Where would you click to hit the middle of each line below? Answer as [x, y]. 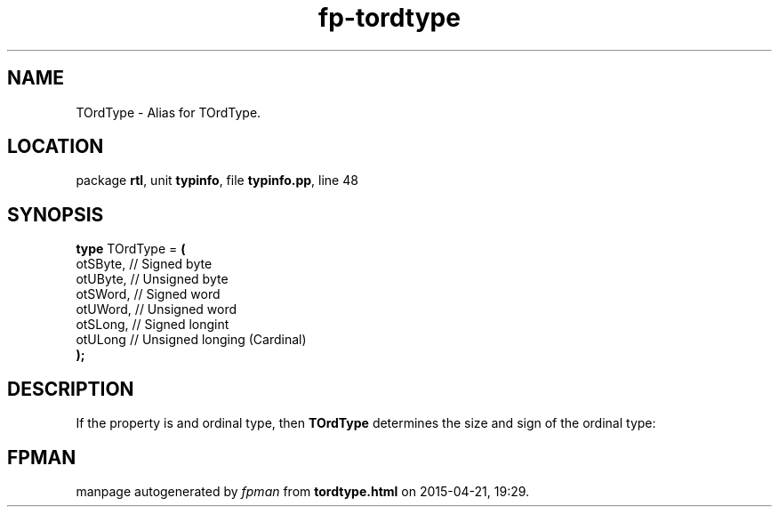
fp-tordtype [389, 18]
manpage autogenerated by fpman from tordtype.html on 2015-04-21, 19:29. [303, 491]
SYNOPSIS [56, 214]
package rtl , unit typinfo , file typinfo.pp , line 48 [217, 181]
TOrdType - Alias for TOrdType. [169, 112]
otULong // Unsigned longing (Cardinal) [191, 340]
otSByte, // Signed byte [144, 264]
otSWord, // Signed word [148, 294]
